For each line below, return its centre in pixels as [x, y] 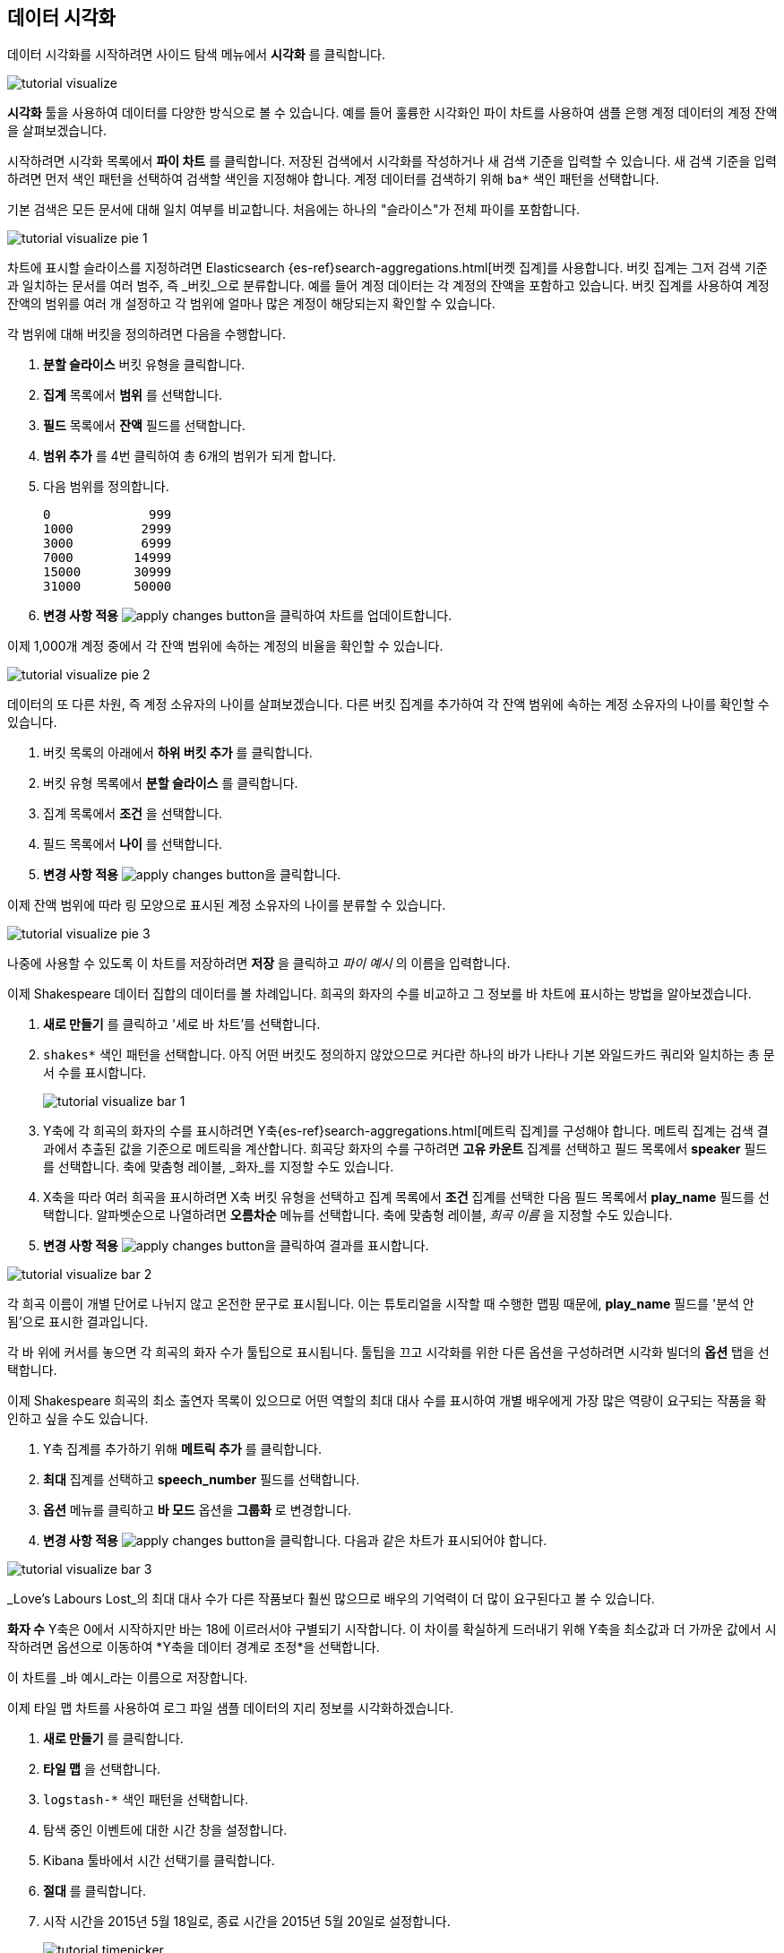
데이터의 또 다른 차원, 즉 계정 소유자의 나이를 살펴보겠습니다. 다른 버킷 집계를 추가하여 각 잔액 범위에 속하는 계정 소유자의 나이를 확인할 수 [388, 704]
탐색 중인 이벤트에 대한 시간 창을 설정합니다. [165, 1830]
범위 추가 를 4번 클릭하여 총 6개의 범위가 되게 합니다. [190, 456]
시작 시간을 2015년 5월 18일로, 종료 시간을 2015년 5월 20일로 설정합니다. [247, 1922]
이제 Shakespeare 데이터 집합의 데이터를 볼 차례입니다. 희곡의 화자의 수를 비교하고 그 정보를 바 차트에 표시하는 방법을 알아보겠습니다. [379, 994]
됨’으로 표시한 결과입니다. [78, 1322]
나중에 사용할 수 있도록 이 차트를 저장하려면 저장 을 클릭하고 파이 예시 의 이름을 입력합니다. [259, 964]
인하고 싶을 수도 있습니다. [78, 1419]
